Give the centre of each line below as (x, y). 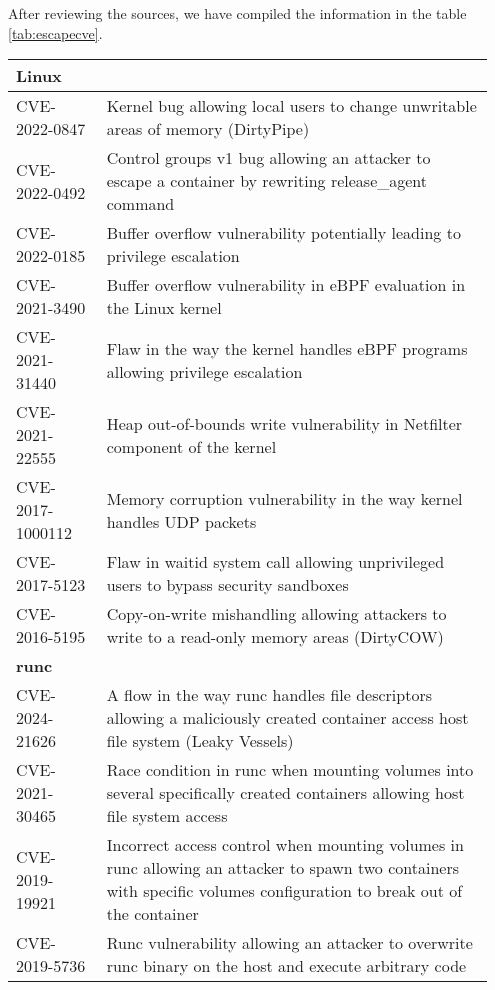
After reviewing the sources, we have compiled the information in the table (237, 13)
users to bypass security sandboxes (227, 585)
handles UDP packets (181, 521)
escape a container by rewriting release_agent (267, 181)
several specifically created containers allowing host (285, 793)
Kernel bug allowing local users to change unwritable (291, 106)
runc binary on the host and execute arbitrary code (286, 966)
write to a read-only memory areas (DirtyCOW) (275, 637)
